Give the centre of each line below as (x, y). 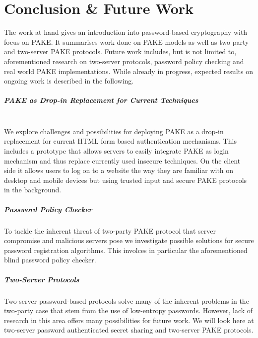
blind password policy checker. (50, 260)
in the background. (33, 190)
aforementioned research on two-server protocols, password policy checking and (124, 61)
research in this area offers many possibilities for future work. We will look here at (129, 320)
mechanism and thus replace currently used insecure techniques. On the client (122, 160)
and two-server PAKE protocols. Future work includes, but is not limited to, (120, 51)
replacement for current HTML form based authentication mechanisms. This (120, 141)
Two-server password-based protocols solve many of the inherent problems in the (127, 300)
